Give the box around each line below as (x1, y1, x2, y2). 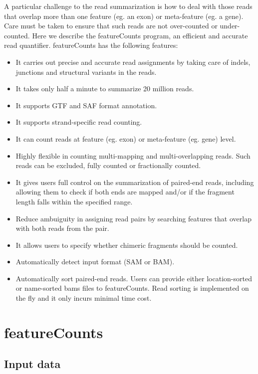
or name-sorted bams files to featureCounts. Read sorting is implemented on (15, 283, 249, 293)
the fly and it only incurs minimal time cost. (15, 293, 152, 303)
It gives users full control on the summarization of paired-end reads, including (15, 177, 254, 187)
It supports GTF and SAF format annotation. (15, 100, 157, 110)
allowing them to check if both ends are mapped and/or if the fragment (15, 187, 235, 197)
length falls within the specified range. (15, 196, 133, 206)
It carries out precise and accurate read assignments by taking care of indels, (15, 56, 251, 67)
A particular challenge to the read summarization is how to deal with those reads (4, 1, 253, 11)
